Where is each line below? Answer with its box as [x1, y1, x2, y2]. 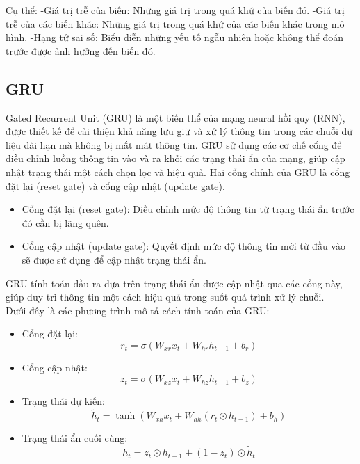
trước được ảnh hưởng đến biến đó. [6, 43, 156, 58]
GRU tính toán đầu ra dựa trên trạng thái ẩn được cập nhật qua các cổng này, [6, 275, 343, 290]
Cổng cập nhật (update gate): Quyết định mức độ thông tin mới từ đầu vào [22, 239, 345, 253]
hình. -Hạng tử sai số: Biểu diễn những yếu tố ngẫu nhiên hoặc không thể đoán [6, 30, 344, 45]
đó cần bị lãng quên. [22, 215, 109, 230]
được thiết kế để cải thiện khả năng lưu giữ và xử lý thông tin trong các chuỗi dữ [6, 124, 353, 138]
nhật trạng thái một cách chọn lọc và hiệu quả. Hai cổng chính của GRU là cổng [6, 164, 350, 179]
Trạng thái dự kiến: [22, 394, 105, 408]
